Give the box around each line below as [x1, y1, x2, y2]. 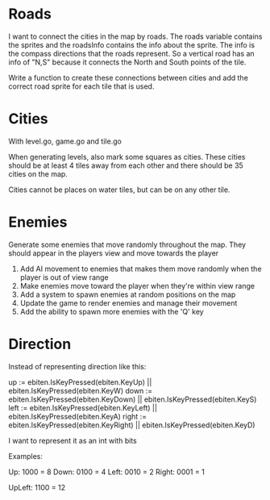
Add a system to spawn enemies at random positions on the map [19, 290, 236, 299]
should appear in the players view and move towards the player [8, 248, 219, 258]
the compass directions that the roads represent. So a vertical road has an [8, 48, 255, 58]
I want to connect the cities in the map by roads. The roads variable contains [8, 31, 264, 41]
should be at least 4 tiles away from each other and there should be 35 [8, 160, 243, 170]
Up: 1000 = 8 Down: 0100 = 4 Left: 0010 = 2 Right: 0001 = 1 [8, 467, 206, 477]
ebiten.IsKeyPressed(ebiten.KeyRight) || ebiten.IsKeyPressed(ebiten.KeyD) [8, 420, 255, 430]
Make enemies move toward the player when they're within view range [19, 281, 255, 290]
